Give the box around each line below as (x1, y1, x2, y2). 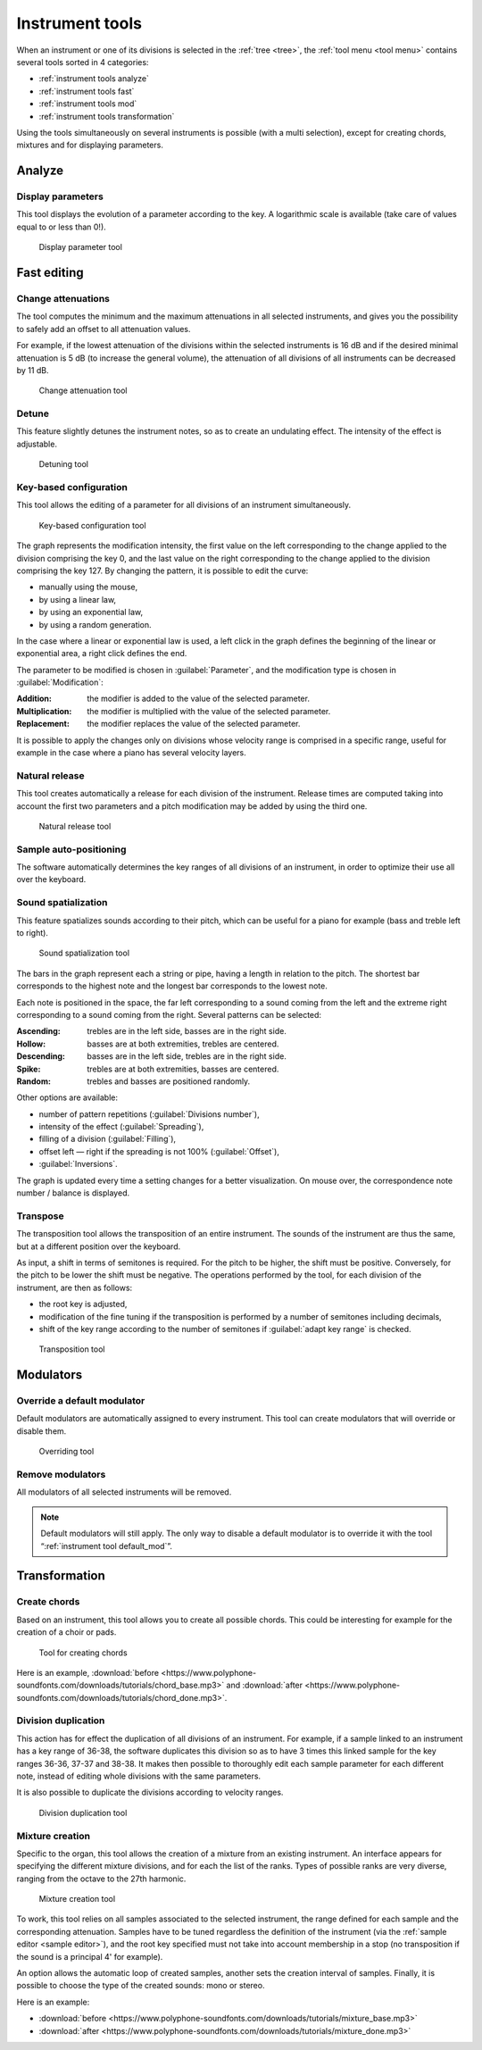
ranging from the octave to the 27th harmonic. (16, 1873, 187, 1884)
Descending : (16, 1051, 66, 1062)
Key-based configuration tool (38, 520, 146, 530)
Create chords (16, 1596, 80, 1608)
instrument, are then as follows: (16, 1282, 133, 1293)
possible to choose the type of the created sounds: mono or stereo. (16, 1980, 265, 1991)
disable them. (16, 1425, 67, 1437)
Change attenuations (16, 293, 111, 304)
